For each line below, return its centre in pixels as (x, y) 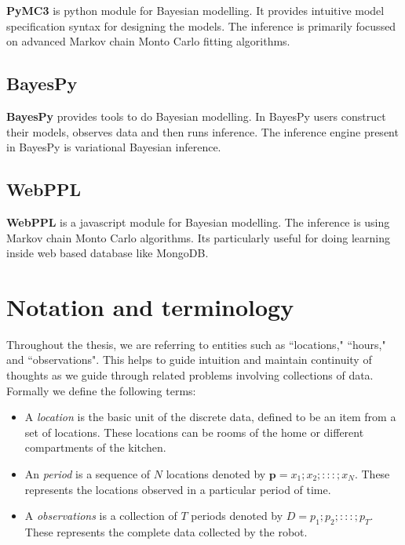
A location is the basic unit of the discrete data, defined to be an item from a (210, 417)
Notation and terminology (150, 306)
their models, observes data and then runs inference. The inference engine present (202, 131)
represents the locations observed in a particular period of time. (178, 489)
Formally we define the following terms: (101, 390)
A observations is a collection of (101, 516)
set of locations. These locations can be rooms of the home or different (194, 432)
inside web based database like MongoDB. (108, 253)
